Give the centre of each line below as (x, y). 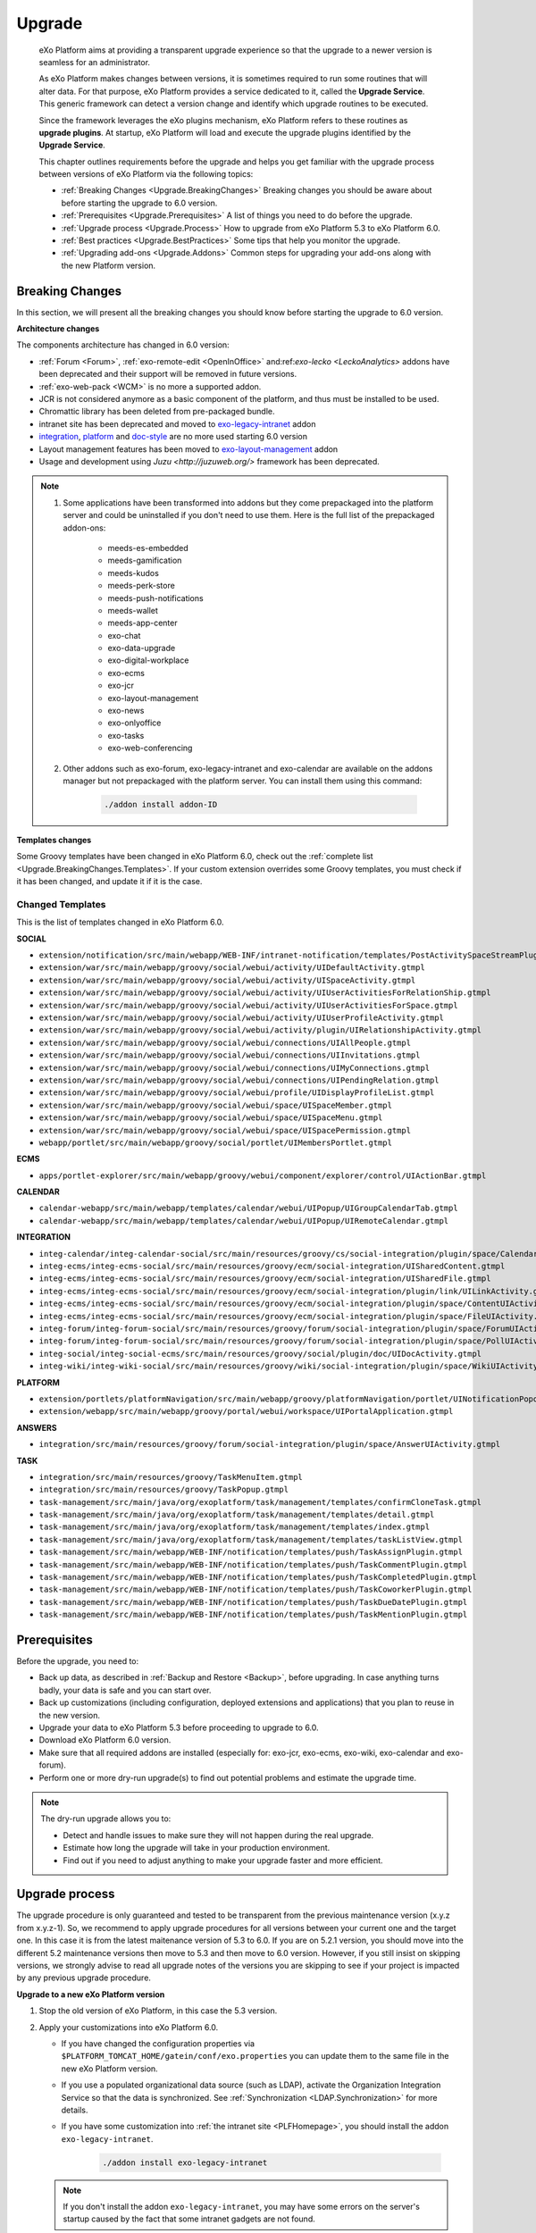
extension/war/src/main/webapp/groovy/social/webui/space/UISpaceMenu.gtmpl (211, 1118)
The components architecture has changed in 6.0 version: (123, 345)
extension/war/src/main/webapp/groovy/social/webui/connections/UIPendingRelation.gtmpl (239, 1080)
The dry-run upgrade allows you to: (106, 1819)
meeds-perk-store (142, 586)
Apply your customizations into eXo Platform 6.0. (129, 2027)
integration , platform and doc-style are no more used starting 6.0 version (173, 437)
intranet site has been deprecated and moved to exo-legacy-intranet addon (177, 423)
